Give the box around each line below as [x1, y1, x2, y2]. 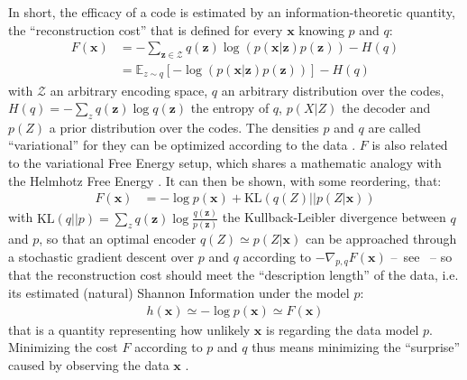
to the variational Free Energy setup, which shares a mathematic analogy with [8, 153, 442, 172]
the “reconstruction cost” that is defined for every [8, 20, 283, 39]
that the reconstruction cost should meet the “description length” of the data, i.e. [8, 265, 459, 284]
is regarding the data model [266, 320, 419, 338]
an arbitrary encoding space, [50, 80, 208, 99]
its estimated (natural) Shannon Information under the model [8, 283, 350, 301]
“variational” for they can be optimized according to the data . [8, 135, 356, 154]
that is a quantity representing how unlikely [8, 320, 251, 338]
